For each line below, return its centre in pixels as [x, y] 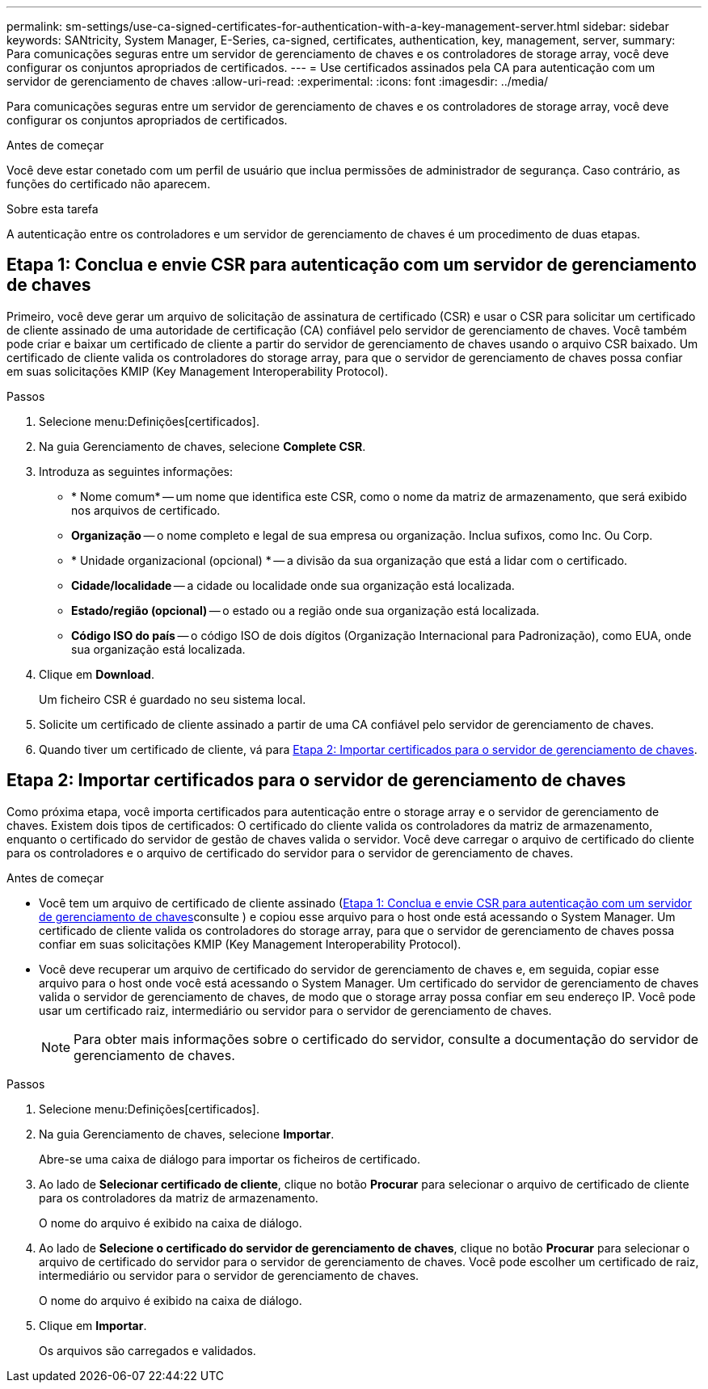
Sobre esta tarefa [53, 209]
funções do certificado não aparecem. [109, 184]
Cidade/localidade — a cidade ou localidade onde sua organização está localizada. [293, 585]
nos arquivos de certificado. [146, 510]
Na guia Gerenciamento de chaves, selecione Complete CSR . [202, 446]
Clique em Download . [97, 674]
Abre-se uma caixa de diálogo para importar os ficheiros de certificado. [230, 1159]
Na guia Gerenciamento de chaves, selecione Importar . [187, 1134]
